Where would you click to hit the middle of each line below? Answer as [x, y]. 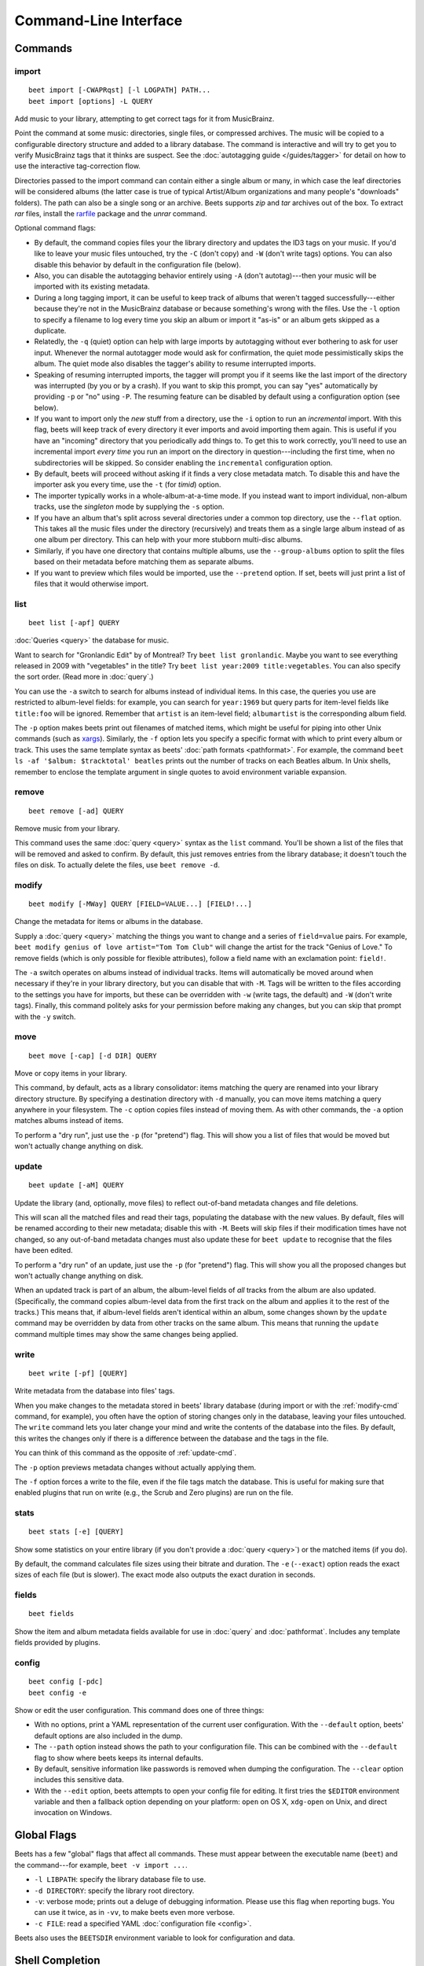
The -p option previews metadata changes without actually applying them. [135, 1467]
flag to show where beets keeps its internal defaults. [119, 1758]
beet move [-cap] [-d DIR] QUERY [93, 1055]
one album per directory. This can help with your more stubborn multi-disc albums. [168, 539]
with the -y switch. [45, 1016]
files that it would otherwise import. [91, 584]
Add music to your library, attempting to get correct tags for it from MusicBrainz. [144, 119]
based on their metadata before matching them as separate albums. [144, 561]
